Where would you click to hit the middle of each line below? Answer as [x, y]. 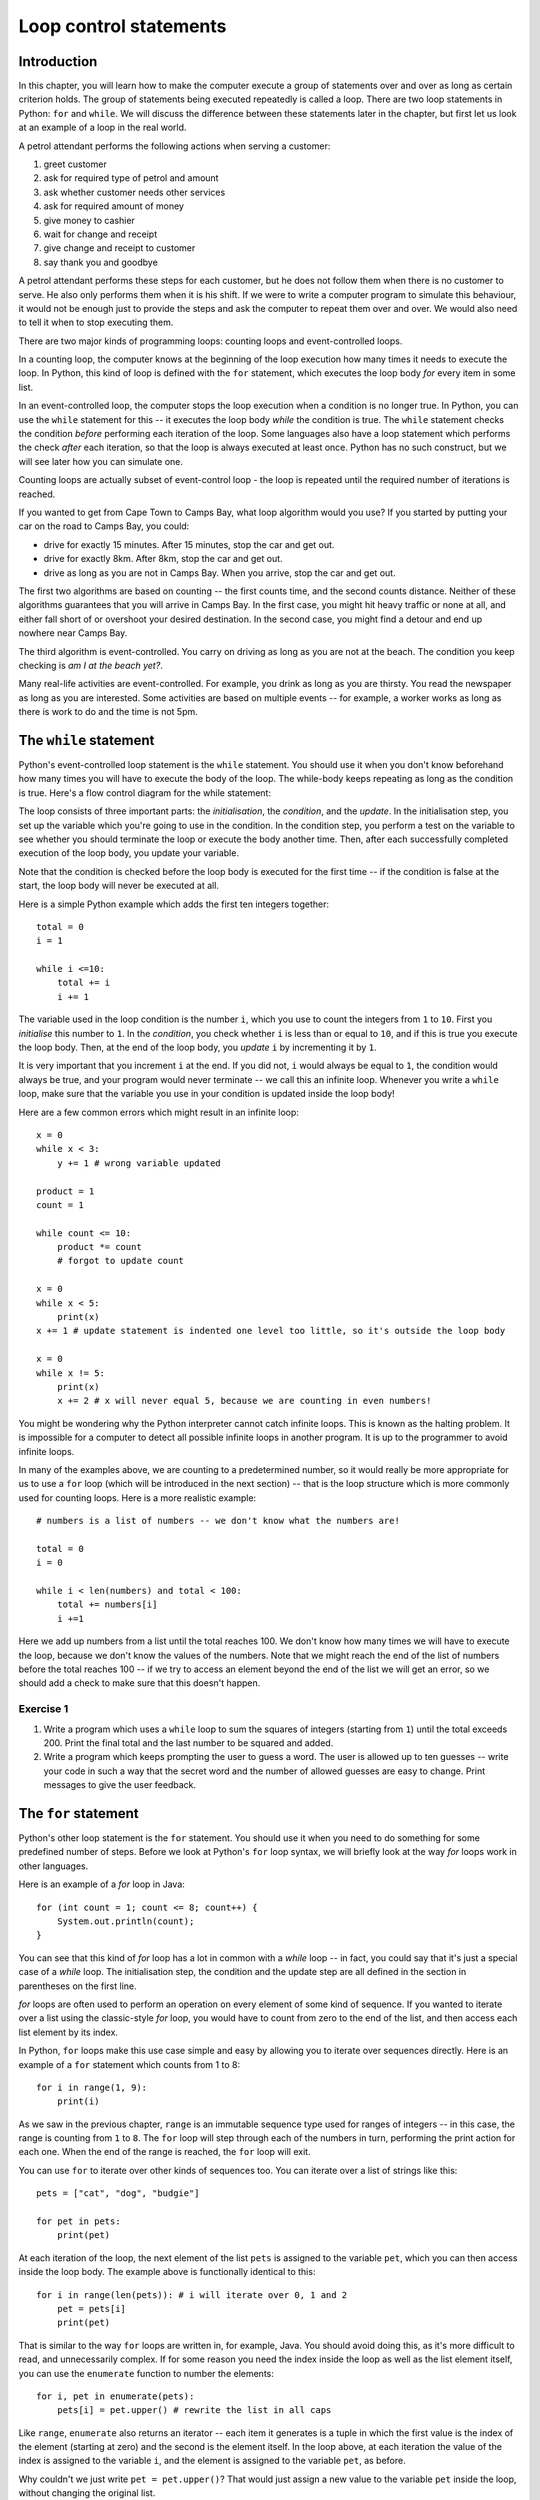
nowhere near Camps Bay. [73, 633]
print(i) [78, 2101]
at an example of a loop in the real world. [102, 127]
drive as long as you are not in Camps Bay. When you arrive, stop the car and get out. [219, 572]
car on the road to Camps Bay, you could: [104, 526]
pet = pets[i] [91, 2308]
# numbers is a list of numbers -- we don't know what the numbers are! [218, 1521]
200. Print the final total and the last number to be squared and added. [188, 1742]
